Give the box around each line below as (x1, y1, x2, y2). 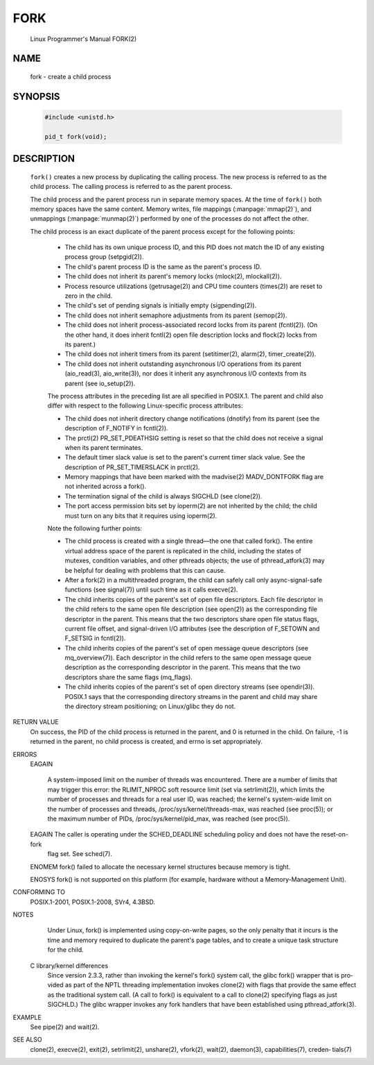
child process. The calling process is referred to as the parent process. (30, 183, 233, 191)
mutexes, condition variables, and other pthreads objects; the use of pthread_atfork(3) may (64, 556, 325, 565)
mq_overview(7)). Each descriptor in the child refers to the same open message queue (64, 653, 312, 662)
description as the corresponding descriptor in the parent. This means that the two (64, 663, 301, 671)
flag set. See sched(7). (47, 850, 112, 858)
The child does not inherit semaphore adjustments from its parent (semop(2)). (64, 311, 287, 319)
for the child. (47, 946, 84, 954)
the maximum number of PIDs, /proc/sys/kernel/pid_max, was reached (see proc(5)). (47, 814, 290, 823)
